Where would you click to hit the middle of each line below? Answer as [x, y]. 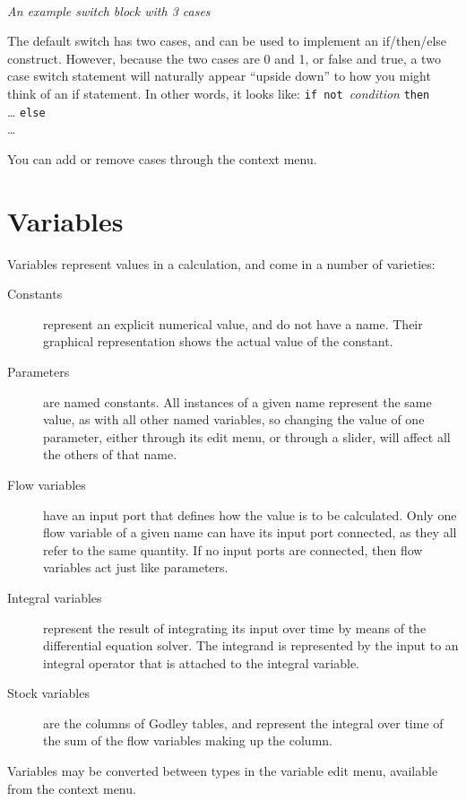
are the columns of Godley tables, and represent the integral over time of [243, 723]
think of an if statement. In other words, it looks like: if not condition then [219, 93]
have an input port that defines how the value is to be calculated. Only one [250, 514]
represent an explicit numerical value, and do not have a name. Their [233, 323]
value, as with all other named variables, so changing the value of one [234, 419]
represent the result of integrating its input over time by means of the [235, 627]
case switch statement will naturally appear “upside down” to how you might [219, 76]
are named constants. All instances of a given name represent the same [237, 401]
